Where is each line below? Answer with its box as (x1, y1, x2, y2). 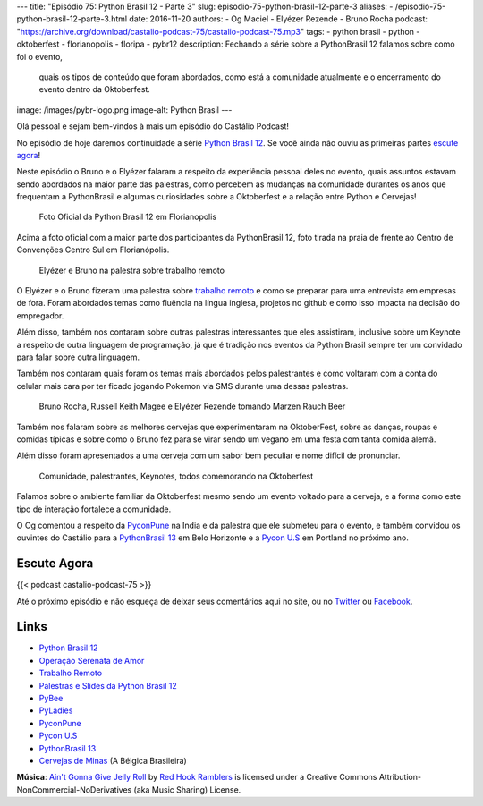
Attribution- (378, 772, 422, 783)
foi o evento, (16, 51, 63, 62)
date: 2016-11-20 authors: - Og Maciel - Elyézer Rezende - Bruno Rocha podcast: (129, 13, 428, 24)
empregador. (16, 310, 64, 321)
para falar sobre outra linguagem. (16, 352, 140, 362)
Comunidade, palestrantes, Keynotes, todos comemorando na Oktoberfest (38, 471, 314, 481)
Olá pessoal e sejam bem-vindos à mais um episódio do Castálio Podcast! (16, 121, 290, 132)
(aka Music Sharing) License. (133, 784, 241, 795)
